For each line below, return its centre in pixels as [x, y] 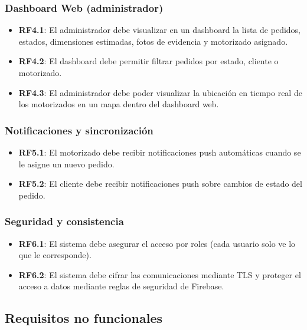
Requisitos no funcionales [84, 318]
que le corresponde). [55, 255]
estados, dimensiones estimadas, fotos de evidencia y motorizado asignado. [153, 41]
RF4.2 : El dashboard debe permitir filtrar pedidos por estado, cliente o [148, 61]
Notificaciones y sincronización [79, 130]
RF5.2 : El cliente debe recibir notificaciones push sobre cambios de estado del [160, 184]
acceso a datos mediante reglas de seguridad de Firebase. [121, 286]
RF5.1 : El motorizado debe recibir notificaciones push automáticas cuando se [160, 152]
